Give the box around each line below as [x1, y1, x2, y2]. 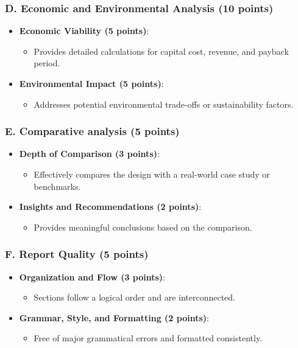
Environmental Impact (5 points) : [19, 77, 164, 89]
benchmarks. [34, 179, 81, 192]
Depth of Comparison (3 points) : [19, 147, 160, 160]
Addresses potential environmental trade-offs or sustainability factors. [34, 97, 294, 110]
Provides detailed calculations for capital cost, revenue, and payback [34, 44, 289, 57]
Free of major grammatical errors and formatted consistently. [34, 332, 263, 344]
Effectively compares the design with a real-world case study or [34, 168, 270, 180]
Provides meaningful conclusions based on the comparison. [34, 220, 252, 233]
